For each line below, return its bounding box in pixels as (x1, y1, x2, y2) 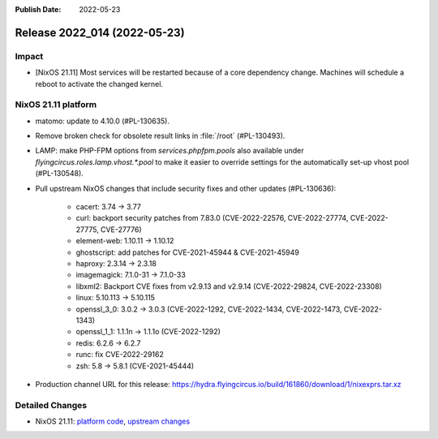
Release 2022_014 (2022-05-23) (15, 25, 186, 40)
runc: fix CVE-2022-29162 (75, 350, 164, 359)
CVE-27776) (100, 224, 142, 235)
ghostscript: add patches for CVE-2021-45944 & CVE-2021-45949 (75, 247, 299, 257)
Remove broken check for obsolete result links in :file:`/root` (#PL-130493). (35, 131, 286, 141)
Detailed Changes (15, 399, 88, 411)
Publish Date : (15, 5, 62, 14)
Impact (15, 50, 44, 62)
